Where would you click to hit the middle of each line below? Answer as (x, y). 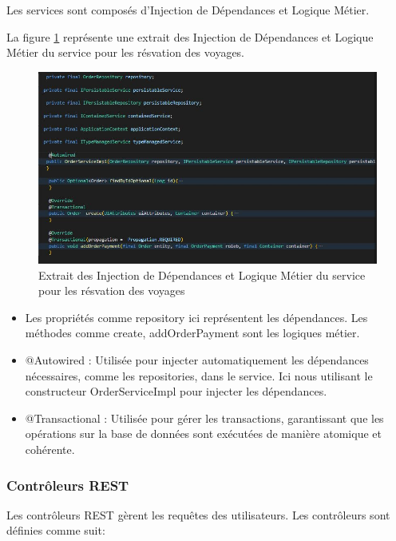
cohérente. (50, 450)
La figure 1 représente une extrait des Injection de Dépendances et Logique (190, 36)
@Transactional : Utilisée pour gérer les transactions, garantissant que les (204, 418)
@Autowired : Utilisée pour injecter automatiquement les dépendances (197, 360)
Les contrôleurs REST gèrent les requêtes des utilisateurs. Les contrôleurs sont (198, 514)
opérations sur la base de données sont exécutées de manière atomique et (203, 434)
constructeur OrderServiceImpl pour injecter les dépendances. (176, 391)
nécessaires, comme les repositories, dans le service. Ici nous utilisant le (199, 375)
